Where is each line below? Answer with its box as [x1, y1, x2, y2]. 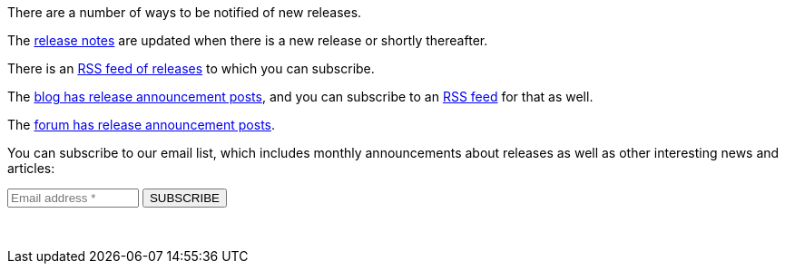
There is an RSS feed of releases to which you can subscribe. [7, 61, 375, 76]
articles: [7, 160, 55, 176]
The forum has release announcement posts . [7, 117, 276, 132]
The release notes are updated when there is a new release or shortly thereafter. [7, 33, 488, 48]
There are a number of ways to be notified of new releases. [7, 5, 362, 20]
